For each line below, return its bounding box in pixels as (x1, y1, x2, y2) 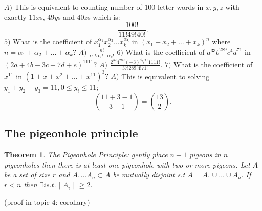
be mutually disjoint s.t (113, 169, 185, 180)
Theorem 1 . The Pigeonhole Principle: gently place (4, 149, 168, 160)
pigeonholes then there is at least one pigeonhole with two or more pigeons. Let (4, 159, 250, 170)
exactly (4, 11, 27, 22)
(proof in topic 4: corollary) (4, 196, 90, 207)
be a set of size (4, 169, 50, 180)
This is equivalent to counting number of (14, 2, 142, 12)
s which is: (88, 11, 120, 22)
